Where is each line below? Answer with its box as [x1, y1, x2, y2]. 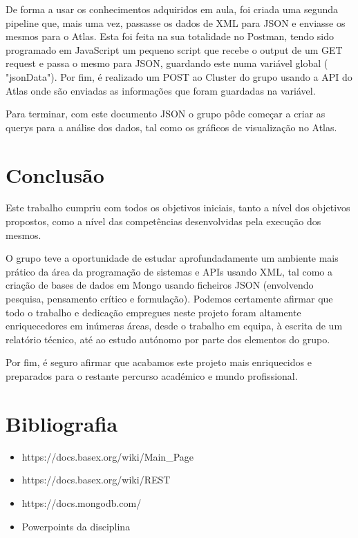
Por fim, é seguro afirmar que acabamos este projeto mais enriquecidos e [6, 355, 312, 369]
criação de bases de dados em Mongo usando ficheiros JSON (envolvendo [6, 278, 314, 292]
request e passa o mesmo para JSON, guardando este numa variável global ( [6, 56, 328, 70]
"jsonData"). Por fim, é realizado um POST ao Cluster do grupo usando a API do [6, 69, 352, 84]
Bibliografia [6, 409, 118, 437]
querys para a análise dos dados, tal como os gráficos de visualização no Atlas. [6, 119, 337, 134]
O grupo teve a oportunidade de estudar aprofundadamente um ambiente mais [6, 251, 339, 265]
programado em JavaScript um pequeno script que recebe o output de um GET [6, 42, 343, 57]
